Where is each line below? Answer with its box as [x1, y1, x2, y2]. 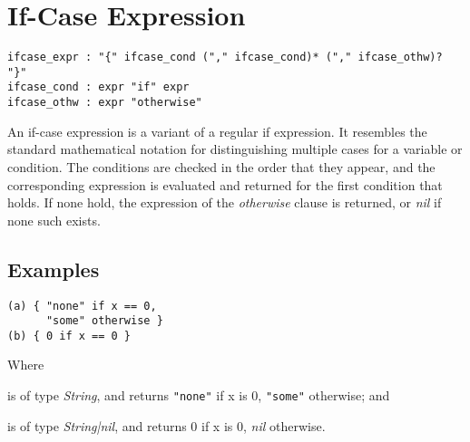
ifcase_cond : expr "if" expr [7, 81, 190, 94]
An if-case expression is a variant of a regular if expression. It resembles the [7, 121, 427, 140]
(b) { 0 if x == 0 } [7, 329, 132, 342]
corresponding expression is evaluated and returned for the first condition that [7, 175, 443, 194]
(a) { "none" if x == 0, [7, 299, 157, 312]
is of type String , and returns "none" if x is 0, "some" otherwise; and [7, 386, 390, 405]
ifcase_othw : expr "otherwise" [7, 96, 202, 110]
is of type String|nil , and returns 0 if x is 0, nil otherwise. [7, 416, 326, 435]
